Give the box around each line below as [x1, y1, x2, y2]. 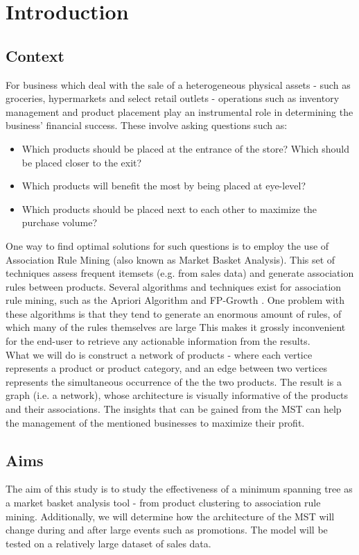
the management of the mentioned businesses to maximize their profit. [6, 415, 305, 429]
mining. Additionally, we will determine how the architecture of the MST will [6, 509, 335, 523]
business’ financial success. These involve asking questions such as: [6, 118, 288, 133]
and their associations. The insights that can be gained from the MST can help [6, 402, 342, 416]
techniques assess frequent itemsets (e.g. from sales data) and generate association [6, 266, 354, 280]
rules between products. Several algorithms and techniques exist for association [6, 279, 342, 293]
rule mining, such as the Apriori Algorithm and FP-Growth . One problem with [6, 293, 344, 307]
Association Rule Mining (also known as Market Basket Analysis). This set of [6, 252, 335, 266]
